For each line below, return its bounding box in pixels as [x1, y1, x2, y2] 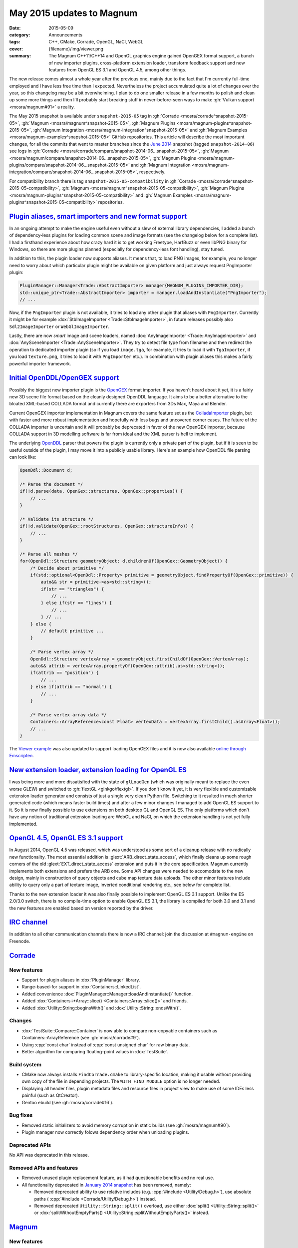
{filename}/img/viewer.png [48, 45, 104, 52]
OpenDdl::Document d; [19, 467, 73, 473]
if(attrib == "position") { [30, 670, 99, 676]
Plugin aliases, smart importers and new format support [9, 212, 187, 221]
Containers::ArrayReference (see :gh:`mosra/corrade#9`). [21, 1035, 140, 1041]
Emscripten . [9, 753, 34, 759]
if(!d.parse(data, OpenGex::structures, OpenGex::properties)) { [19, 488, 183, 494]
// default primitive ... [40, 628, 104, 634]
